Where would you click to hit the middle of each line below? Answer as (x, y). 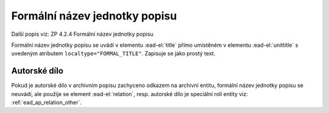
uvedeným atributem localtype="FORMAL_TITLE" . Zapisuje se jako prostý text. (113, 53)
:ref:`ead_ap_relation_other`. (47, 103)
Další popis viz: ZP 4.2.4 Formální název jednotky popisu (82, 34)
